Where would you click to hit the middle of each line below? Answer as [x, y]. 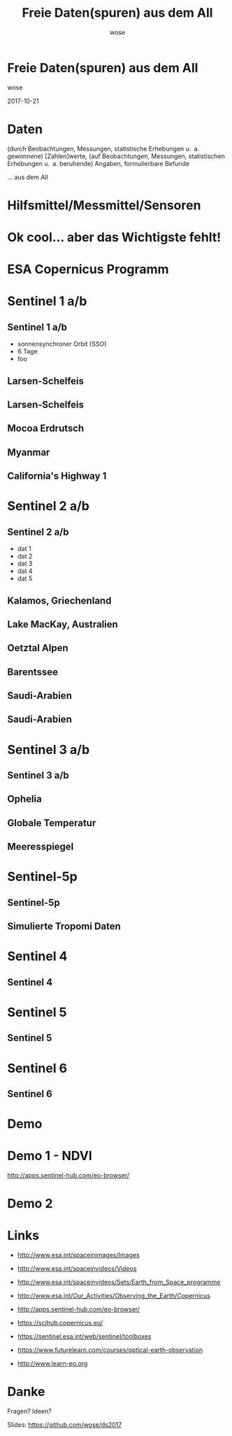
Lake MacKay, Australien [63, 624]
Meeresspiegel [41, 847]
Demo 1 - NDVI [50, 1156]
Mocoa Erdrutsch [46, 428]
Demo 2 [30, 1204]
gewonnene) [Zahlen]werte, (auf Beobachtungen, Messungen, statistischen [116, 156]
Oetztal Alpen [38, 648]
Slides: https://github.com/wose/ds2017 [65, 1425]
